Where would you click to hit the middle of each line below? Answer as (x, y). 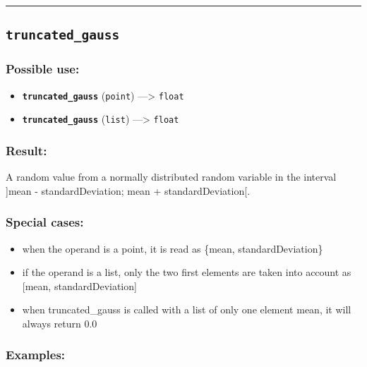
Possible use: (43, 69)
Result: (26, 150)
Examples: (36, 355)
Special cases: (45, 222)
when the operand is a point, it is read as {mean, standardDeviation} (173, 248)
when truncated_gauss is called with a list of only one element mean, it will (187, 309)
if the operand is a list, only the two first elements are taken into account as (187, 272)
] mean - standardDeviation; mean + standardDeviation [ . (128, 190)
